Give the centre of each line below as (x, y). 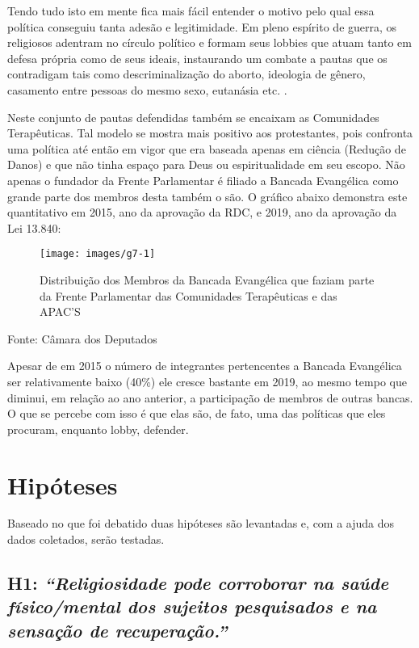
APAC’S (60, 311)
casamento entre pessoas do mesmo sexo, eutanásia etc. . (147, 89)
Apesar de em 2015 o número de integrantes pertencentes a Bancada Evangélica (205, 366)
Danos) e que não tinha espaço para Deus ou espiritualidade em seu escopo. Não (206, 164)
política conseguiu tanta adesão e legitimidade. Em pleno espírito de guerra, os (202, 26)
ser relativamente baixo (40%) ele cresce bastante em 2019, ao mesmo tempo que (207, 381)
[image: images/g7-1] (98, 254)
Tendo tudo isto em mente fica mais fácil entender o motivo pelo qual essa (191, 11)
